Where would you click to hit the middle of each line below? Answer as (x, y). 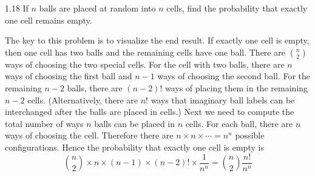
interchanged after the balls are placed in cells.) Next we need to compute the (150, 112)
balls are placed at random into (97, 8)
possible (250, 135)
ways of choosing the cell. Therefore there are (89, 135)
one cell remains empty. (49, 20)
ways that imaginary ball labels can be (223, 99)
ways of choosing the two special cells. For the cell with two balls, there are (145, 64)
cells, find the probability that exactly (237, 8)
